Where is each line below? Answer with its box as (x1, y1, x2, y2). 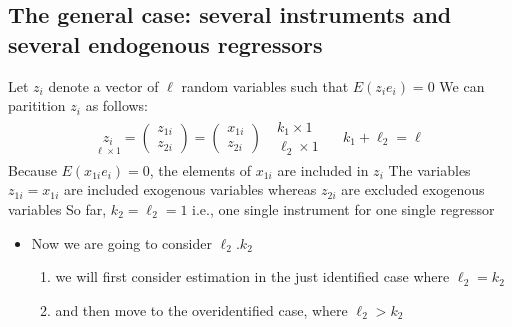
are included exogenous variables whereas (64, 179, 317, 200)
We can (439, 75, 485, 96)
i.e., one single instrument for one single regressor (192, 198, 495, 219)
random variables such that (181, 75, 349, 96)
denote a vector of (48, 75, 159, 96)
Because (8, 159, 57, 180)
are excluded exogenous (341, 179, 485, 200)
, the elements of (149, 159, 251, 180)
